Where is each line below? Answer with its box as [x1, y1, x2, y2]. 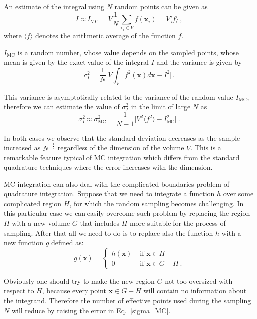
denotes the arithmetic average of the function [35, 30, 176, 41]
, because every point [42, 285, 106, 296]
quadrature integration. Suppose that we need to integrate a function [4, 188, 215, 199]
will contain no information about [143, 285, 247, 296]
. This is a [190, 142, 221, 153]
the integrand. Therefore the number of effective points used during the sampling [4, 295, 251, 305]
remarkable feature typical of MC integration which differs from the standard [4, 152, 240, 162]
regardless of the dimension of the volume [57, 142, 184, 153]
